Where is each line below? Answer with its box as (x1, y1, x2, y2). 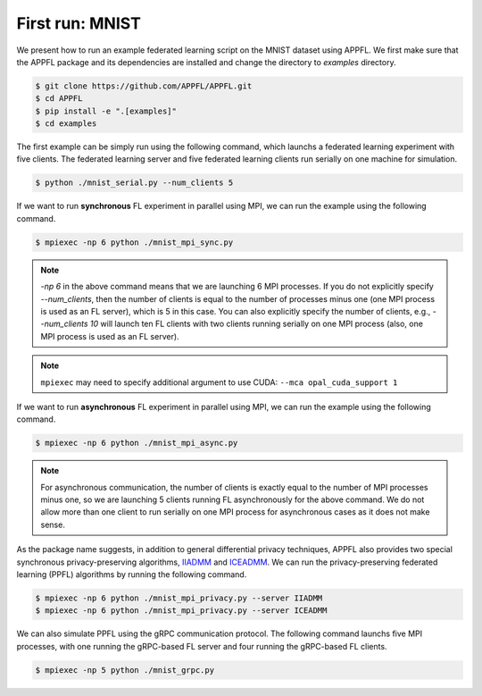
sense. (40, 519, 66, 530)
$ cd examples (35, 119, 97, 129)
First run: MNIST (16, 13, 142, 33)
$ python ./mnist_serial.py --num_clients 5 (35, 178, 234, 188)
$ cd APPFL (35, 94, 83, 104)
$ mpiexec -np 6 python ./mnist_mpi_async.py (35, 438, 238, 449)
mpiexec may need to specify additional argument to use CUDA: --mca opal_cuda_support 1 (40, 376, 398, 388)
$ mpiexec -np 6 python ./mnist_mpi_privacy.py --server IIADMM (35, 593, 323, 603)
